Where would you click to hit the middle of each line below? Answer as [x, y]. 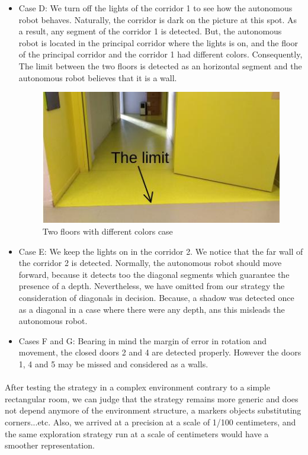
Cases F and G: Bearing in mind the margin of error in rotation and [142, 340]
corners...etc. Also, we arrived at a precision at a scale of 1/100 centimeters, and [150, 422]
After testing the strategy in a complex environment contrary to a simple [138, 387]
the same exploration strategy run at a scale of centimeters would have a [137, 433]
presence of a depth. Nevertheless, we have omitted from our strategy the [152, 286]
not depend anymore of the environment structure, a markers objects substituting [153, 410]
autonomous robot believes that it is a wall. [98, 77]
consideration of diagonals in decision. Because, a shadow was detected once [156, 297]
